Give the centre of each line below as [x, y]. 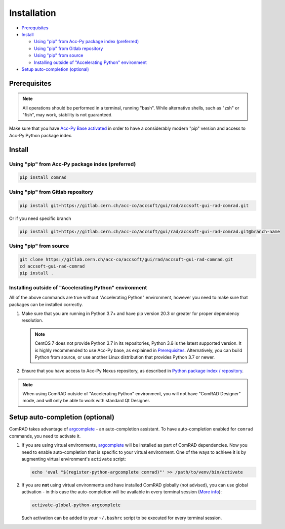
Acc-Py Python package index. [41, 135]
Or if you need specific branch [40, 218]
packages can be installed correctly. [46, 304]
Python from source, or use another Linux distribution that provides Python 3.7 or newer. [125, 357]
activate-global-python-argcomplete [76, 505]
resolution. [32, 320]
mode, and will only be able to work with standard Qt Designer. [86, 401]
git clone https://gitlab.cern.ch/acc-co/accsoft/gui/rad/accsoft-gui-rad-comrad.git [126, 259]
